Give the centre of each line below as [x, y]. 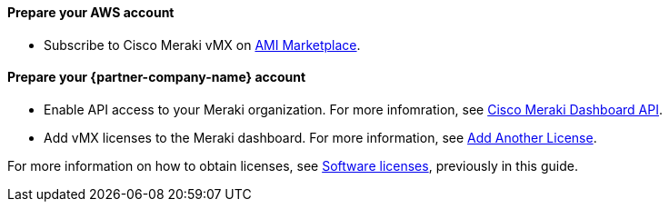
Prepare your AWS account [91, 12]
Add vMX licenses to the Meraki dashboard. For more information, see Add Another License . [320, 137]
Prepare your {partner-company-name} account [157, 77]
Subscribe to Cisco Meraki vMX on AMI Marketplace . [202, 45]
